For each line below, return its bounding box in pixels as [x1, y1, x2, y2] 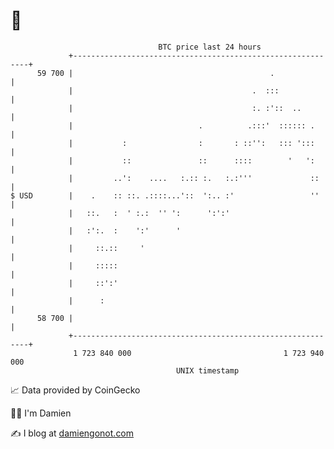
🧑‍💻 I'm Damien [10, 407, 72, 419]
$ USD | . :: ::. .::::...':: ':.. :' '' [10, 190, 320, 201]
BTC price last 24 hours [158, 42, 262, 52]
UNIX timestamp [175, 365, 240, 376]
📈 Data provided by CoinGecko [10, 384, 141, 396]
